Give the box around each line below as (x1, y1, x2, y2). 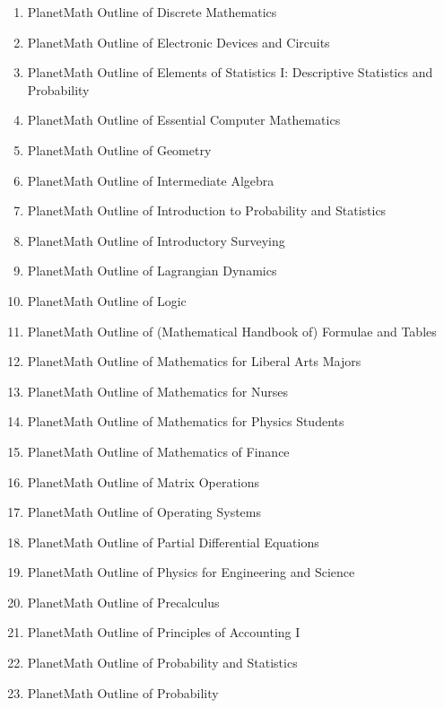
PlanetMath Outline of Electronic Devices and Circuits (27, 32, 330, 51)
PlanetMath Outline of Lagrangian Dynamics (27, 261, 277, 280)
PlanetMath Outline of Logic (27, 291, 187, 310)
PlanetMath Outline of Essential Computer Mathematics (27, 110, 341, 129)
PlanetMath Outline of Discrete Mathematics (27, 3, 277, 21)
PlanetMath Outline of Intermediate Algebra (27, 170, 274, 189)
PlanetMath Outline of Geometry (27, 140, 212, 159)
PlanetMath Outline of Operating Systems (27, 503, 261, 521)
